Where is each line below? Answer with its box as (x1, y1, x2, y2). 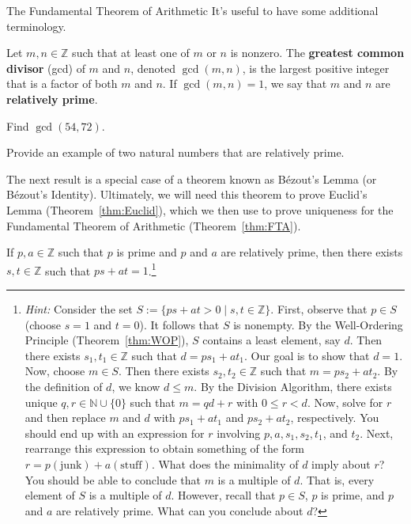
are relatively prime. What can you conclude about (56, 502, 304, 518)
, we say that (264, 75, 327, 92)
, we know (111, 378, 160, 394)
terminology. (6, 17, 66, 34)
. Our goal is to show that (244, 347, 370, 363)
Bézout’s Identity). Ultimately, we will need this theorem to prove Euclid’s (6, 186, 368, 203)
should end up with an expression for (25, 424, 205, 441)
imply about (311, 455, 371, 472)
